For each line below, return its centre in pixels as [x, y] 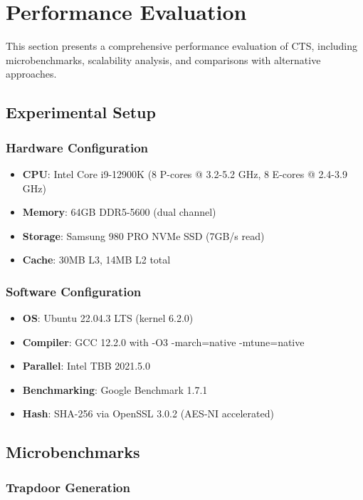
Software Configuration [74, 291]
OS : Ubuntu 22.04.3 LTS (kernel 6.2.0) [108, 318]
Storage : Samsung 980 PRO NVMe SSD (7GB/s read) [143, 235]
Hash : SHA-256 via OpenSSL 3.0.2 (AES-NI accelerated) [148, 413]
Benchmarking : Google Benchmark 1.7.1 [115, 389]
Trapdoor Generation [68, 487]
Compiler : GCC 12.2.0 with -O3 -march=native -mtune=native [163, 342]
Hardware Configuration [77, 147]
